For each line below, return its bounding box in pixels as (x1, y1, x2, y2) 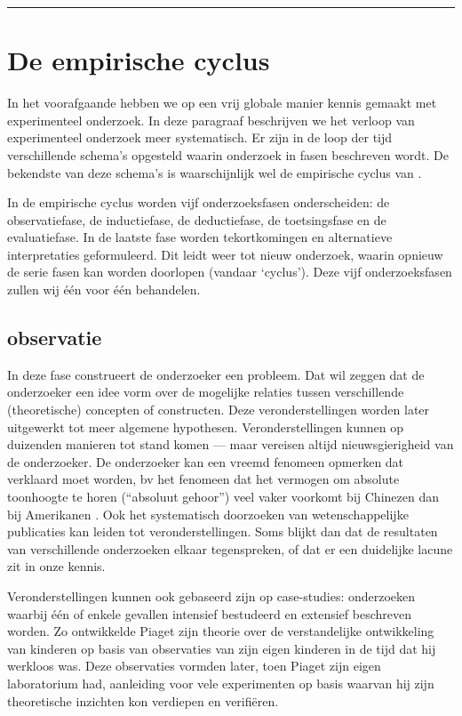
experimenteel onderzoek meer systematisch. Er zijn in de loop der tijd (7, 128, 393, 147)
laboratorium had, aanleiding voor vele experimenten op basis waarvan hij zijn (7, 673, 434, 692)
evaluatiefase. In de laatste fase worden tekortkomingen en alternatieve (7, 228, 393, 246)
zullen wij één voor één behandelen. (7, 280, 201, 299)
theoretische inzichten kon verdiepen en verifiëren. (7, 691, 279, 710)
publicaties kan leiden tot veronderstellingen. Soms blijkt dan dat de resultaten (7, 522, 438, 541)
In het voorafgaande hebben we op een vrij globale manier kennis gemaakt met (7, 93, 437, 112)
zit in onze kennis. (7, 557, 106, 575)
